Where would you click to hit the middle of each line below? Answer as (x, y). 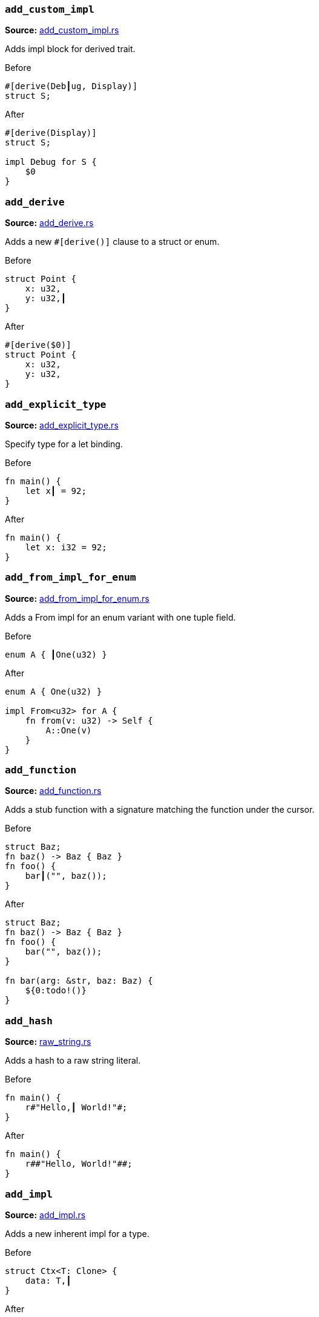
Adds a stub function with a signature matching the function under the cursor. (160, 810)
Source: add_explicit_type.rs (62, 425)
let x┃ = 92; (56, 491)
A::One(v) (69, 730)
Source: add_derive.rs (49, 223)
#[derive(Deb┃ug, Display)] (71, 86)
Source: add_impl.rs (45, 1215)
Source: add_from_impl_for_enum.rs (77, 598)
